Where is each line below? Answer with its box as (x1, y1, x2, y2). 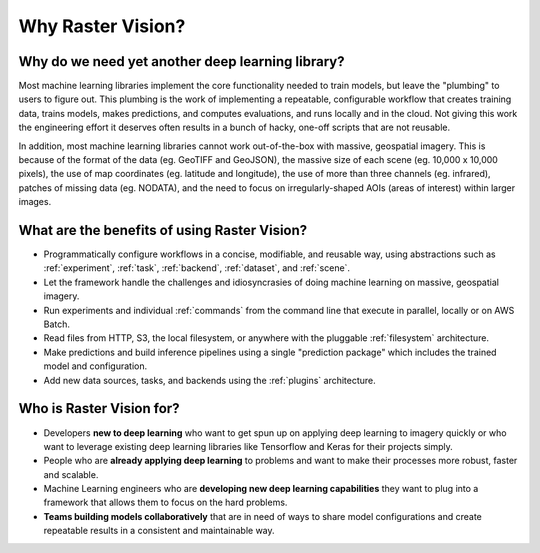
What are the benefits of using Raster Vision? (18, 222, 308, 239)
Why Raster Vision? (18, 15, 186, 37)
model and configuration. (43, 360, 148, 372)
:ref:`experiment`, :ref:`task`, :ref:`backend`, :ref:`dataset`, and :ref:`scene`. (43, 262, 350, 274)
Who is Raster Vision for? (18, 400, 180, 417)
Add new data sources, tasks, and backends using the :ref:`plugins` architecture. (43, 374, 377, 386)
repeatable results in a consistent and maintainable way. (43, 525, 275, 537)
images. (18, 196, 52, 208)
